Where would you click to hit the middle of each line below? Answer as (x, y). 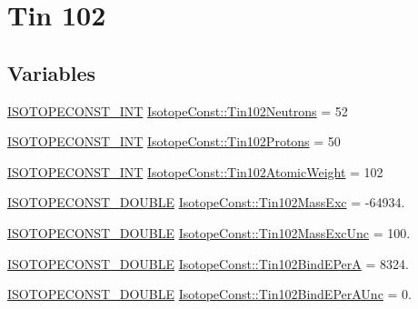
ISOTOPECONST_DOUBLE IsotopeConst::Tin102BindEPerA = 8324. (208, 263)
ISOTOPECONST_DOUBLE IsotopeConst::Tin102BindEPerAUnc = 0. (209, 294)
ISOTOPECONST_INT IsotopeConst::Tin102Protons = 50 (174, 141)
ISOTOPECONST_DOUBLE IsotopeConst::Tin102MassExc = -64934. (206, 202)
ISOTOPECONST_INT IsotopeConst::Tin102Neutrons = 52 (178, 110)
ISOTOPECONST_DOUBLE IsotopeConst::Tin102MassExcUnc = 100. (209, 232)
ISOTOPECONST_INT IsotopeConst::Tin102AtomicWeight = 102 (195, 171)
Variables (52, 72)
